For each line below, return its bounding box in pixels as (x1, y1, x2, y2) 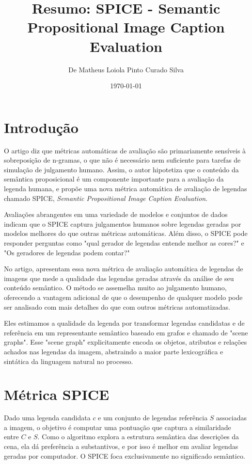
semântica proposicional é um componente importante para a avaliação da (4, 174, 224, 184)
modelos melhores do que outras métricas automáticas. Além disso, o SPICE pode (4, 228, 248, 238)
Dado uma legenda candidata (4, 413, 91, 423)
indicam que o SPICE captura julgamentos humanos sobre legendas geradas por (4, 218, 241, 229)
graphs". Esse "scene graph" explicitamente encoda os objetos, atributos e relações (4, 337, 247, 347)
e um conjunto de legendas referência (98, 413, 208, 423)
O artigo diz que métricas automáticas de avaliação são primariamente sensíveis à (4, 145, 246, 155)
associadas (216, 413, 247, 423)
